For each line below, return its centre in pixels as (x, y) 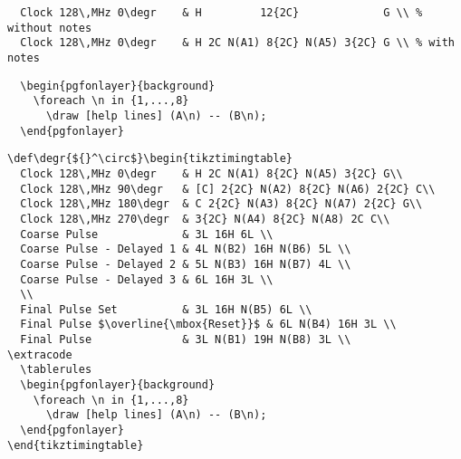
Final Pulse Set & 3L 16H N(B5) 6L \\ (166, 309)
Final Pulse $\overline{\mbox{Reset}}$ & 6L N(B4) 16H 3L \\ (208, 325)
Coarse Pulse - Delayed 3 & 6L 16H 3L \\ (147, 279)
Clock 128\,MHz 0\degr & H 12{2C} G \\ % (221, 13)
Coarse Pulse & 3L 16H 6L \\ (147, 234)
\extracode (40, 354)
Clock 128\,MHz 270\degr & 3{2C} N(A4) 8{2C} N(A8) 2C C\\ (205, 219)
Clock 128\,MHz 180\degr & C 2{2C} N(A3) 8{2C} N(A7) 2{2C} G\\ (221, 204)
